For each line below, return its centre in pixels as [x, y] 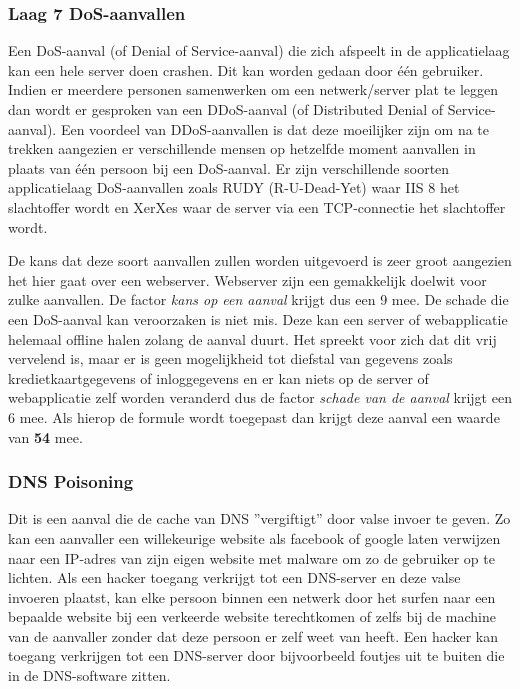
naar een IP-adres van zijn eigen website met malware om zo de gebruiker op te [251, 557]
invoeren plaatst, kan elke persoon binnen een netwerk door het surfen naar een [252, 596]
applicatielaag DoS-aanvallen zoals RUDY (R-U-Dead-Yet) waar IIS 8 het [234, 187]
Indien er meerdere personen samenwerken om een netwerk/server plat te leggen [253, 89]
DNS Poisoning [71, 481]
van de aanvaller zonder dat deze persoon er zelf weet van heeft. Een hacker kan [253, 635]
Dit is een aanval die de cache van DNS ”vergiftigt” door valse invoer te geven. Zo [259, 518]
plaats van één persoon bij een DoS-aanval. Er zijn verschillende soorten [229, 167]
